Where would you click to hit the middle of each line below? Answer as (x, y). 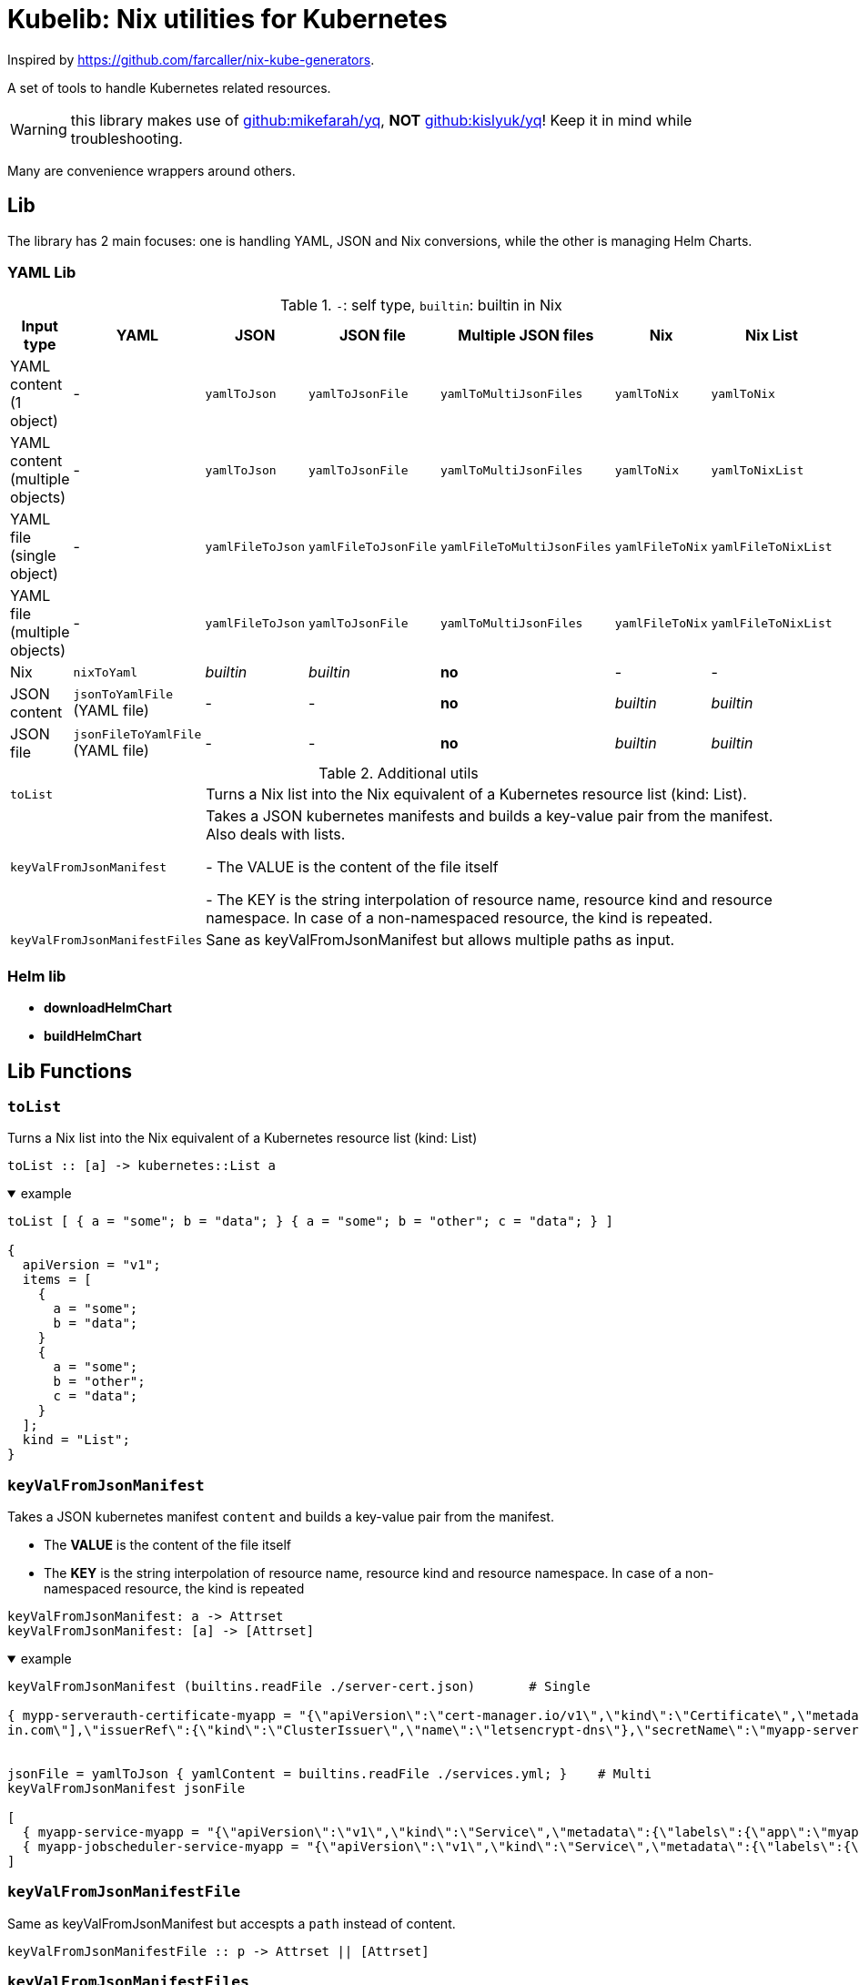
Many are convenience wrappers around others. (152, 170)
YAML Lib (42, 272)
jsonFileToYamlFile (137, 734)
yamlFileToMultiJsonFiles (526, 546)
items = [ (57, 1280)
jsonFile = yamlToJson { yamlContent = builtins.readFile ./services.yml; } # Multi (330, 1774)
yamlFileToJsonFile (373, 546)
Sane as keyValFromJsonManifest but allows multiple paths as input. (440, 940)
